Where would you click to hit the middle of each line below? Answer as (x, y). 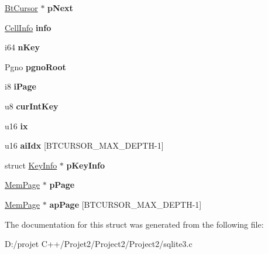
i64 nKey (22, 47)
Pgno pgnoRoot (35, 66)
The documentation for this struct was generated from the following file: (134, 224)
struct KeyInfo (31, 165)
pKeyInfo (85, 165)
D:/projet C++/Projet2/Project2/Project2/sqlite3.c (99, 244)
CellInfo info (28, 27)
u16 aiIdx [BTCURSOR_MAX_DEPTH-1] (84, 145)
